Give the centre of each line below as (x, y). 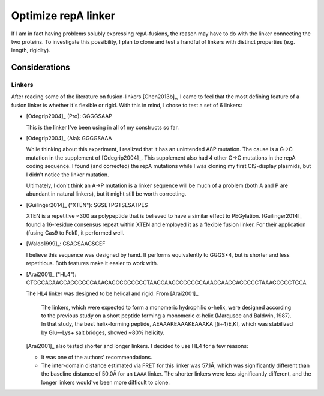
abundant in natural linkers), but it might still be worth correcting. (106, 194)
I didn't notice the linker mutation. (67, 175)
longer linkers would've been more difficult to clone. (106, 382)
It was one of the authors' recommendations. (97, 357)
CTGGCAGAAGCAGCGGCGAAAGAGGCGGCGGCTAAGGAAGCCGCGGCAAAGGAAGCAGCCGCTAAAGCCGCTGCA (166, 283)
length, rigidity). (31, 50)
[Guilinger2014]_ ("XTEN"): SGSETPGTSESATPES (87, 205)
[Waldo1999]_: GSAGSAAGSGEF (66, 244)
